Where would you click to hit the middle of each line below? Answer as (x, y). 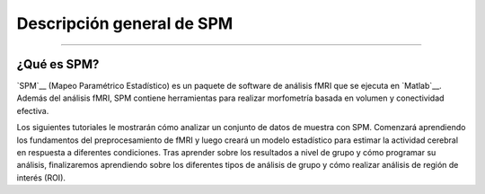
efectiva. (33, 110)
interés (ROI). (41, 177)
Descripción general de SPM (125, 23)
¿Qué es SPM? (58, 64)
